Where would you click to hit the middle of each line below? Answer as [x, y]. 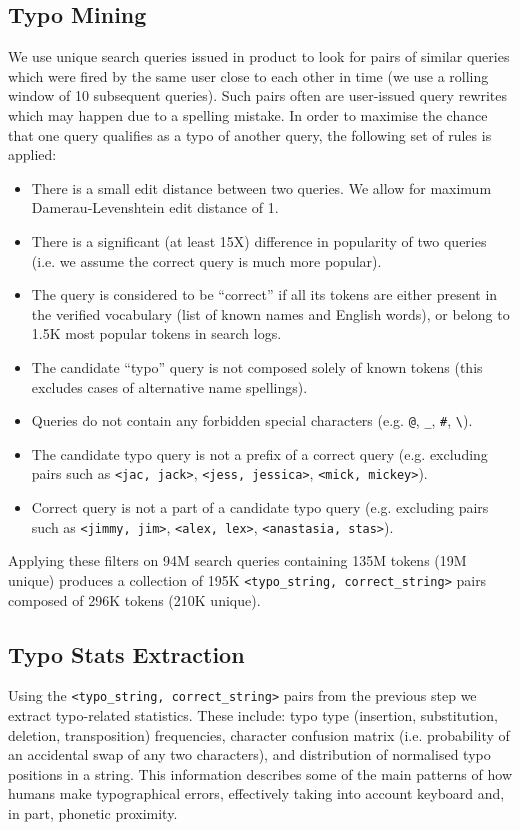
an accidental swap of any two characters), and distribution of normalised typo [249, 754]
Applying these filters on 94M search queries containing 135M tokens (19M [237, 560]
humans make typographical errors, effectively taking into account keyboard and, [256, 793]
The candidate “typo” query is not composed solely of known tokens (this [257, 366]
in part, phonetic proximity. [93, 812]
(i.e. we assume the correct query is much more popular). [206, 260]
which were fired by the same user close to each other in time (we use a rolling [248, 75]
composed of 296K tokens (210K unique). [134, 599]
